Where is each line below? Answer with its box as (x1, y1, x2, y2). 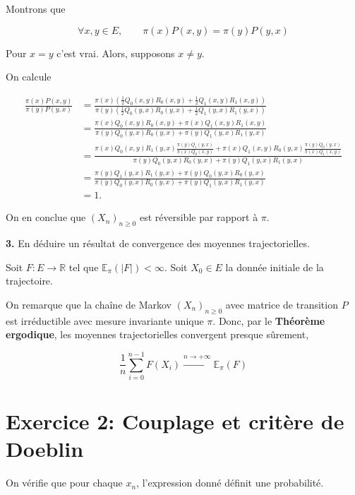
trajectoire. (6, 273, 53, 288)
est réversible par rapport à (139, 210, 258, 225)
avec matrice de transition (225, 297, 338, 311)
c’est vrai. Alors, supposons (56, 45, 175, 60)
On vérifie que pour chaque (6, 475, 123, 490)
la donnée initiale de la (225, 259, 324, 274)
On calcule (6, 69, 52, 84)
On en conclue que (6, 210, 86, 225)
